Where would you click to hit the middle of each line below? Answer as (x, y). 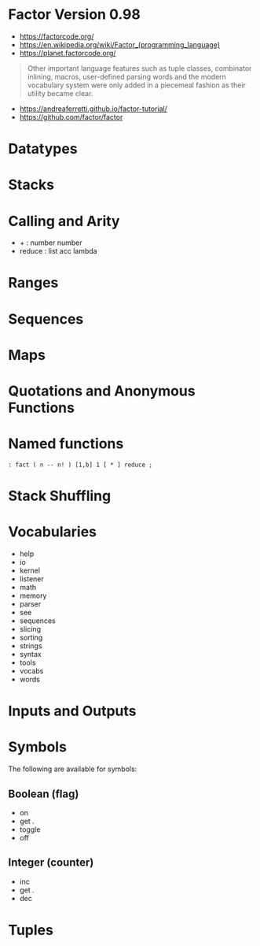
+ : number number (51, 243)
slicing (30, 629)
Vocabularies (52, 532)
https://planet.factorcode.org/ (68, 53)
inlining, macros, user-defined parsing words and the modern (126, 76)
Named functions (66, 444)
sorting (31, 638)
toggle (30, 829)
